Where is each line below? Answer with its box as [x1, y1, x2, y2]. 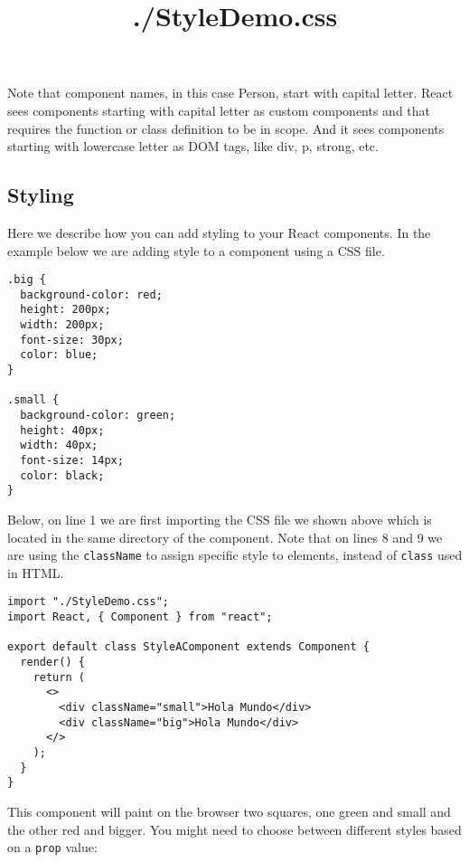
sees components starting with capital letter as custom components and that [7, 100, 431, 119]
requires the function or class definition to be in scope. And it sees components [7, 118, 445, 137]
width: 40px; [20, 439, 98, 452]
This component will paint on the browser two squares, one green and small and [7, 801, 451, 820]
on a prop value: [7, 838, 98, 857]
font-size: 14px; [20, 454, 124, 468]
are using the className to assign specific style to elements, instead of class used [7, 545, 463, 564]
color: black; [20, 469, 105, 482]
